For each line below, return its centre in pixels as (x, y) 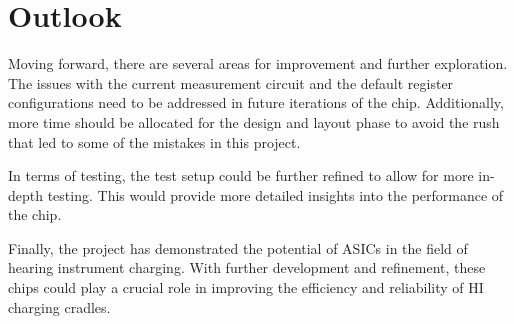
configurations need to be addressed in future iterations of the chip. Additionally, (256, 102)
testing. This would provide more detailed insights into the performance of (275, 194)
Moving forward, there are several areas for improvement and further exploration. (258, 63)
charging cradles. (59, 306)
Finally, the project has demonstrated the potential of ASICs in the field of (238, 247)
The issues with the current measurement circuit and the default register (231, 82)
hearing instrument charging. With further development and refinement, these (247, 267)
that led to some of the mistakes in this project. (154, 141)
